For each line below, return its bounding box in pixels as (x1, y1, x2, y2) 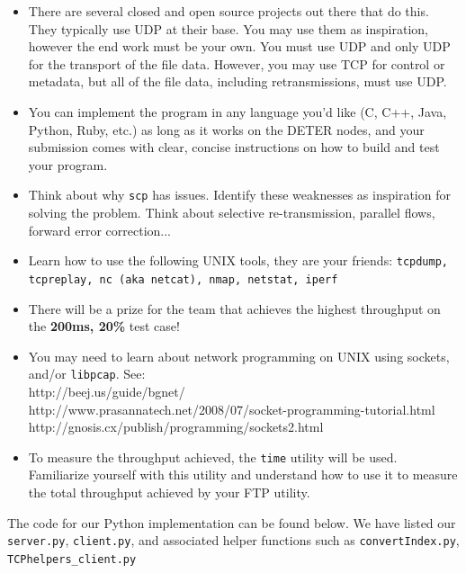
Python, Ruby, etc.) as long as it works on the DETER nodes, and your (28, 120, 425, 139)
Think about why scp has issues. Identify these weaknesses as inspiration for (28, 185, 451, 204)
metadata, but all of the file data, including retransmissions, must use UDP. (28, 72, 447, 91)
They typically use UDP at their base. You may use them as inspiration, (28, 19, 428, 38)
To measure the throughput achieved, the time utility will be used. (28, 447, 398, 466)
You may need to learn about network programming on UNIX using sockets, (28, 346, 450, 365)
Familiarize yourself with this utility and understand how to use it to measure (28, 465, 458, 484)
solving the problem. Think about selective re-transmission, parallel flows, (28, 203, 435, 221)
